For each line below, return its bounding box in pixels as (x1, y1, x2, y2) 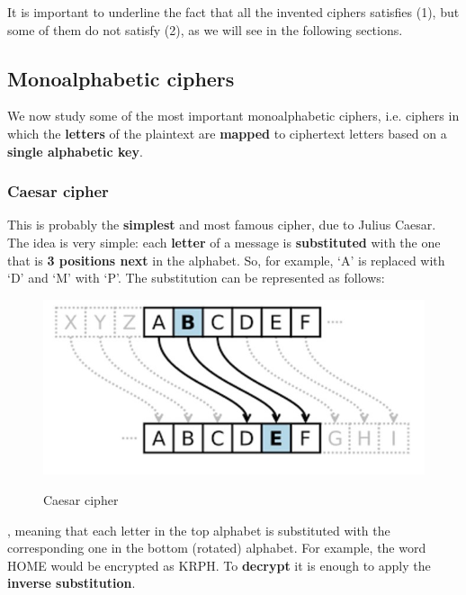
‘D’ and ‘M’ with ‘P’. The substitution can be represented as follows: (7, 268, 385, 287)
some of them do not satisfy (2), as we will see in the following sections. (7, 20, 403, 39)
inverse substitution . (7, 573, 136, 592)
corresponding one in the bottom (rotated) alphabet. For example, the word (7, 538, 426, 557)
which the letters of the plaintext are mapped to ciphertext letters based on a (7, 123, 447, 142)
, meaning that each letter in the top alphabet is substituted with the (7, 520, 390, 539)
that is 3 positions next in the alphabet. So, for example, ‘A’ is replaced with (7, 250, 445, 269)
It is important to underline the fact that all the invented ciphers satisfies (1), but (7, 3, 460, 21)
